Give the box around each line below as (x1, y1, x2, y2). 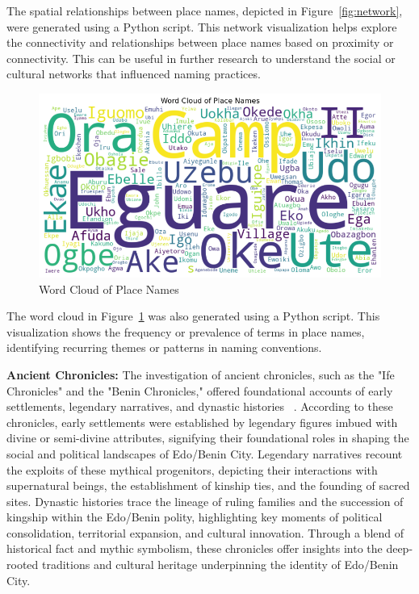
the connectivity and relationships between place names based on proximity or (6, 34, 394, 51)
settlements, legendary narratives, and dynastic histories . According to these (6, 398, 393, 415)
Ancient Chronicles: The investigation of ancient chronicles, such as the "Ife (6, 366, 395, 383)
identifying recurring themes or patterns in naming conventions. (6, 339, 322, 356)
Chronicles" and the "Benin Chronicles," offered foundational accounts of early (6, 382, 393, 399)
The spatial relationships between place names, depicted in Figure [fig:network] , (6, 2, 403, 19)
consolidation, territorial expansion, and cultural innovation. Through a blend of (6, 524, 404, 541)
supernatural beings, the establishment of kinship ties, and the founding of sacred (6, 477, 410, 494)
